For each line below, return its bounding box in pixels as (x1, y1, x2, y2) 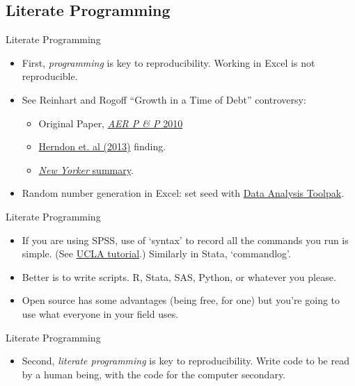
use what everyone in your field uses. (22, 306, 179, 321)
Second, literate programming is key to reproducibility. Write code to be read (22, 353, 349, 368)
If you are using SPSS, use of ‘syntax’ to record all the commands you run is (22, 232, 349, 247)
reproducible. (22, 69, 78, 83)
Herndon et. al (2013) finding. (38, 139, 166, 154)
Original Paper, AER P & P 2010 (38, 115, 183, 130)
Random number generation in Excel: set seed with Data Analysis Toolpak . (22, 186, 345, 200)
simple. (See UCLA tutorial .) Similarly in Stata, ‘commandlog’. (22, 246, 291, 261)
